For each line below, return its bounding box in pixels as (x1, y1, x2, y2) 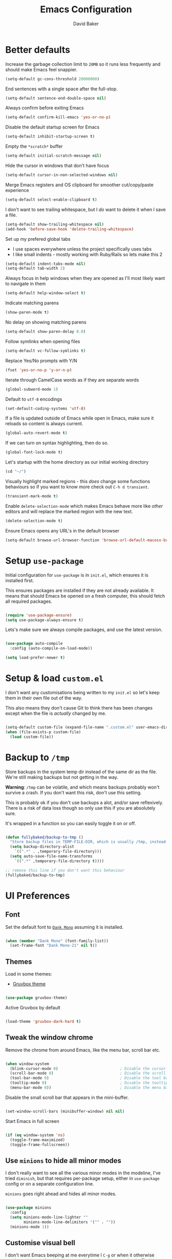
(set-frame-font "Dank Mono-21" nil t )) (10, 943, 97, 948)
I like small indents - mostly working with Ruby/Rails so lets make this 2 (12, 251, 163, 257)
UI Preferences (5, 890, 70, 902)
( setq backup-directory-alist (10, 844, 74, 849)
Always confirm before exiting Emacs (5, 105, 84, 111)
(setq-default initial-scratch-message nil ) (5, 153, 102, 159)
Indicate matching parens (5, 300, 59, 306)
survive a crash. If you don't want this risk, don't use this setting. (5, 789, 142, 795)
